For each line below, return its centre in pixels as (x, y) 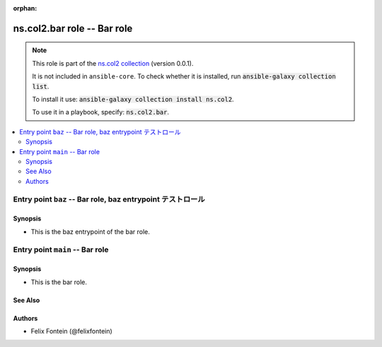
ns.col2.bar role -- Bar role (73, 28)
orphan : (25, 8)
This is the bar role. (59, 282)
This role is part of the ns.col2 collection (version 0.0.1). (113, 63)
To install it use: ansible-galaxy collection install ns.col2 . (133, 99)
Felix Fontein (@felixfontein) (71, 331)
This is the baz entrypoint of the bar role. (90, 231)
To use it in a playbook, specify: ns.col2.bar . (101, 112)
